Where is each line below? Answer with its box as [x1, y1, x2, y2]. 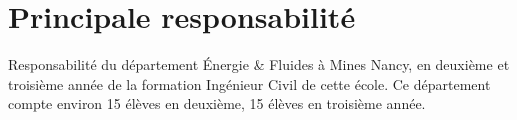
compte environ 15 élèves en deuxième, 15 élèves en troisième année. [8, 93, 426, 114]
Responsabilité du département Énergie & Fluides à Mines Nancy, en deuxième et [8, 54, 510, 75]
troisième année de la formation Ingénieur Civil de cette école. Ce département [8, 73, 491, 94]
